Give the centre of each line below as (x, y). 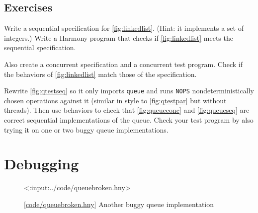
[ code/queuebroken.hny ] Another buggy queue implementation (119, 204)
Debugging (42, 164)
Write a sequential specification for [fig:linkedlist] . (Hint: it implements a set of (124, 28)
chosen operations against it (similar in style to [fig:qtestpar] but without (115, 100)
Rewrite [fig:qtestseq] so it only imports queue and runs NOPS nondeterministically (129, 91)
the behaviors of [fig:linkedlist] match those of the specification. (100, 74)
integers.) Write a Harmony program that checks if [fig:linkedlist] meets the (119, 37)
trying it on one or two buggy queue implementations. (86, 129)
